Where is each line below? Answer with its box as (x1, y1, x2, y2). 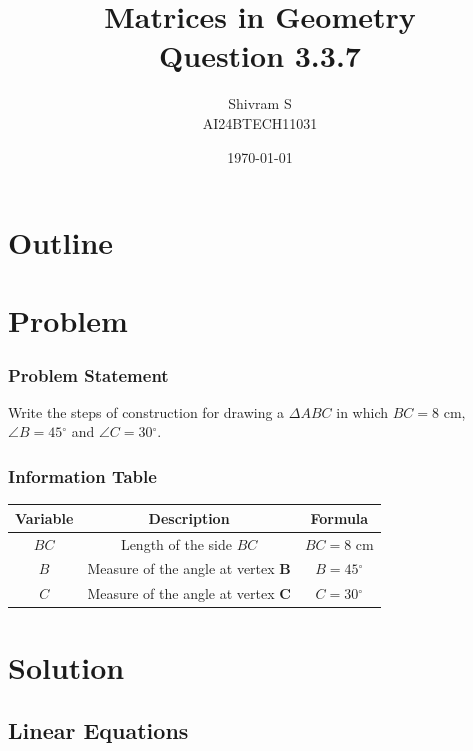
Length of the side (120, 533, 233, 554)
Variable (15, 507, 74, 528)
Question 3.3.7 (159, 35, 361, 76)
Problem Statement (8, 362, 169, 387)
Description (148, 507, 230, 528)
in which (336, 401, 389, 422)
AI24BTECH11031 (202, 112, 318, 133)
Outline (8, 222, 114, 263)
